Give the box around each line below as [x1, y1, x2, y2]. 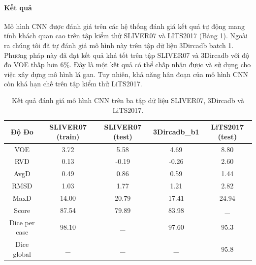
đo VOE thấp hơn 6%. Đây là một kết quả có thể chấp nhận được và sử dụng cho [4, 59, 251, 70]
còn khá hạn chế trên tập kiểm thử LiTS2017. [4, 79, 142, 89]
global [13, 248, 31, 259]
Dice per [9, 217, 35, 227]
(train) [56, 131, 80, 141]
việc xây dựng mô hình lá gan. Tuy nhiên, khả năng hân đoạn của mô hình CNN [4, 69, 248, 79]
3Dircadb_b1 [153, 126, 199, 136]
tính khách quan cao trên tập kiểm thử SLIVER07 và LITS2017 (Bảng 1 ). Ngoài [4, 30, 248, 41]
